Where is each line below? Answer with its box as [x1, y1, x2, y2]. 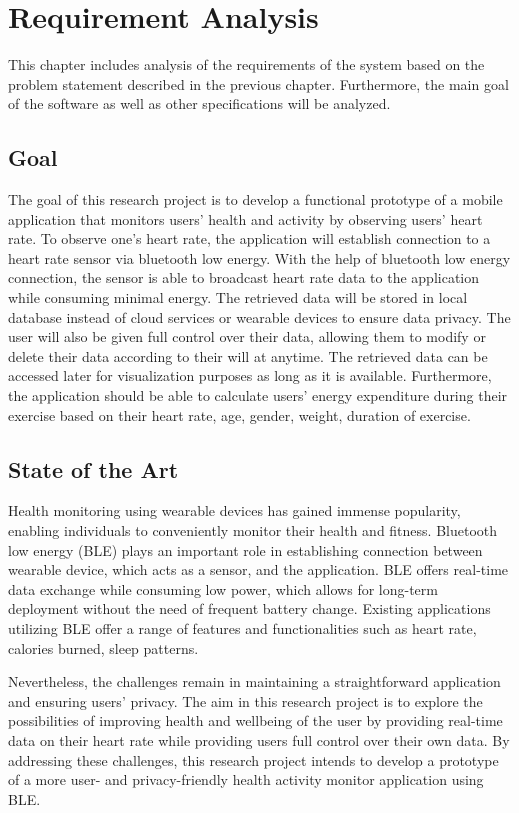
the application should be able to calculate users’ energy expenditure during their [8, 385, 508, 406]
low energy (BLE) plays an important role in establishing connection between [8, 539, 483, 560]
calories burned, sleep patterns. [8, 637, 199, 658]
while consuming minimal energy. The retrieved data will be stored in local [8, 287, 468, 308]
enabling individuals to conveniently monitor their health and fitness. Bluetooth [8, 520, 498, 541]
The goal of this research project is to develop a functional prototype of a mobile [8, 189, 503, 210]
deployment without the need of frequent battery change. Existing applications [8, 598, 491, 619]
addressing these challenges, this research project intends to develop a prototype [8, 749, 499, 770]
